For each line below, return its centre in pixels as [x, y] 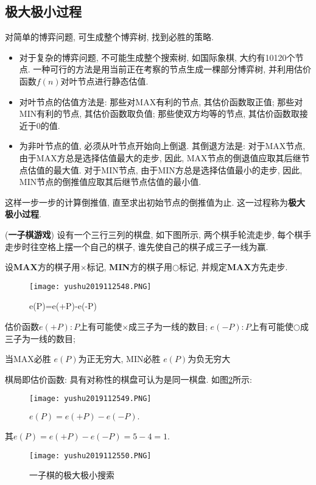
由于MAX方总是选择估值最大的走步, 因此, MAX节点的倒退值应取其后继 [160, 157]
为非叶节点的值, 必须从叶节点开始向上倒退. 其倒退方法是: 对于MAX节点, [162, 146]
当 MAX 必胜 [28, 359]
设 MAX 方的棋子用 [43, 267]
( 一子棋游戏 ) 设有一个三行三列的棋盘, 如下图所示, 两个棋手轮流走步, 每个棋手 [158, 234]
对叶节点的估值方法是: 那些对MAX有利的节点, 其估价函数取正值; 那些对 [161, 101]
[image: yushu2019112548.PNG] [90, 286]
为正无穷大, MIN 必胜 [119, 359]
